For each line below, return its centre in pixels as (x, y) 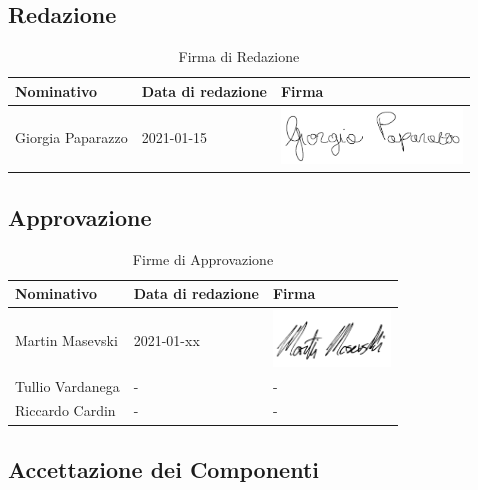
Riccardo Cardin (65, 410)
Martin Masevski (66, 339)
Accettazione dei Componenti (164, 468)
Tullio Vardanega (67, 385)
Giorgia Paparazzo (71, 137)
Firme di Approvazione (203, 258)
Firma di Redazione (239, 56)
